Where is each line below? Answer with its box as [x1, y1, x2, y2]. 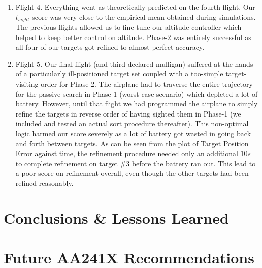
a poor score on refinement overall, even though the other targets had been [15, 168, 249, 178]
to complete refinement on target [15, 158, 118, 168]
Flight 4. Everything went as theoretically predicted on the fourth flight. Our [15, 2, 255, 12]
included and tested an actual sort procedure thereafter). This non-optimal [15, 118, 249, 129]
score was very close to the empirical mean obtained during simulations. [32, 11, 256, 22]
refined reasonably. [15, 177, 74, 188]
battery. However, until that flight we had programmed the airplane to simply [15, 98, 258, 109]
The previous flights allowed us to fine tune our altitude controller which [15, 22, 242, 32]
